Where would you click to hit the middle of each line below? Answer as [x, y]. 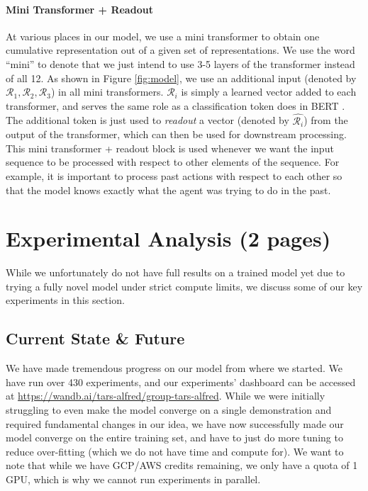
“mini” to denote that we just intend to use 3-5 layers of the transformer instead [180, 63]
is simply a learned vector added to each [269, 92]
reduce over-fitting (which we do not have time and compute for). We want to [175, 451]
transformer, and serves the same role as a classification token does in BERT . [175, 105]
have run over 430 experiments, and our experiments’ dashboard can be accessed [181, 382]
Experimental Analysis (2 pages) [168, 238]
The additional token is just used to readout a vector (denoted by [147, 120]
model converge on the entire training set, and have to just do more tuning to [174, 438]
